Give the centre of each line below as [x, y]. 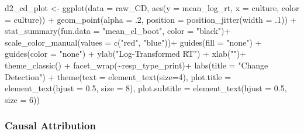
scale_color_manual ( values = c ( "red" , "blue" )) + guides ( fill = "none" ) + [133, 42]
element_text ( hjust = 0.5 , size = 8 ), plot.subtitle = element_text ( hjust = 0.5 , [146, 88]
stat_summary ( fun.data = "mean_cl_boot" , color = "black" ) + [118, 31]
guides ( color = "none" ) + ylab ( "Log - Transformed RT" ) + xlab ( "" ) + [126, 54]
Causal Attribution [50, 126]
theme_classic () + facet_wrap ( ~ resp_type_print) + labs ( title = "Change [137, 65]
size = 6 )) [22, 99]
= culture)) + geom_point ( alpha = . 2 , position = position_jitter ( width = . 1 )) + [151, 19]
